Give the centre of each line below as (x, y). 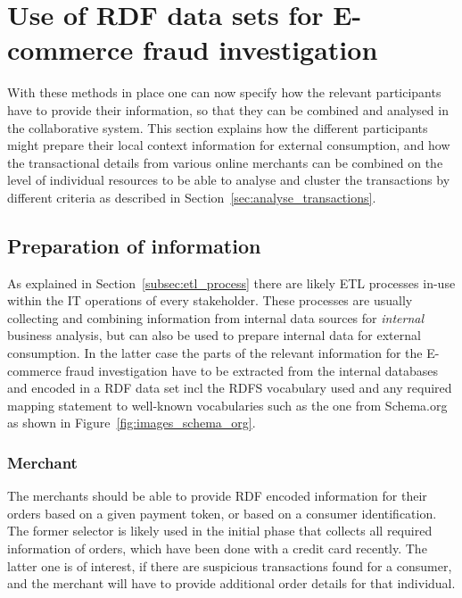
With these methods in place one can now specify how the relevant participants (224, 92)
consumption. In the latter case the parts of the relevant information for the (215, 353)
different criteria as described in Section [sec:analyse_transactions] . (192, 197)
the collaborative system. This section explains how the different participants (218, 127)
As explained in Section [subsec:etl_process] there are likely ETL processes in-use (231, 282)
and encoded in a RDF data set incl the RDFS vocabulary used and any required (230, 388)
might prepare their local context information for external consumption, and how (229, 145)
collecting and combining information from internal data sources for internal (215, 317)
